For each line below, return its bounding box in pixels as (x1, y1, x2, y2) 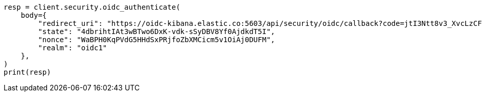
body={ (20, 11, 47, 19)
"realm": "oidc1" (38, 44, 107, 52)
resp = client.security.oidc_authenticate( (4, 3, 180, 11)
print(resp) (4, 68, 51, 76)
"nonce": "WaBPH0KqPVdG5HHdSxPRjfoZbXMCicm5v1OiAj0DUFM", (38, 36, 276, 44)
